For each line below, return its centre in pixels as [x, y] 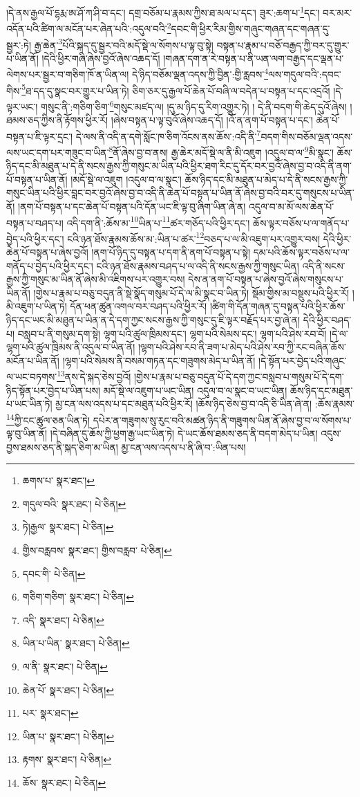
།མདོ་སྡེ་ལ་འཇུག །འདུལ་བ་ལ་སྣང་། [126, 179]
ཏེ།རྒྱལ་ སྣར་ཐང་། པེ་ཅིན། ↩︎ [68, 527]
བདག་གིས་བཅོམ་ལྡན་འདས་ [307, 136]
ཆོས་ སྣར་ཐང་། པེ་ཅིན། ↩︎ [64, 782]
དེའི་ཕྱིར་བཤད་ [327, 320]
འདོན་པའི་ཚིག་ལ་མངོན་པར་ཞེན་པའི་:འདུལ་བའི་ [87, 28]
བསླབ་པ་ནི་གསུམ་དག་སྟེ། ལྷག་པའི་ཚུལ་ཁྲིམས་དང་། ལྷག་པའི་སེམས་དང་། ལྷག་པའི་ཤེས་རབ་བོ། [172, 333]
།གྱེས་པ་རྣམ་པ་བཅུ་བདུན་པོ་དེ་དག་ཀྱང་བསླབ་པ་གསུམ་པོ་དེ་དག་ [239, 377]
